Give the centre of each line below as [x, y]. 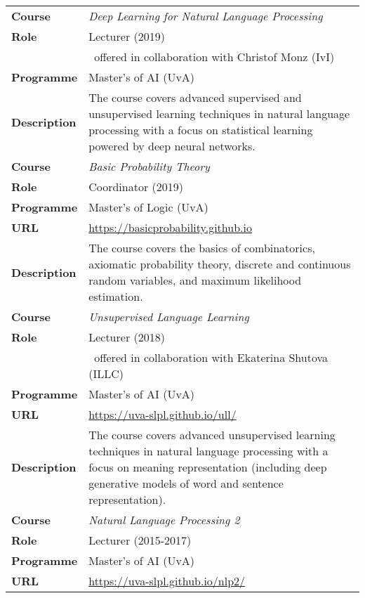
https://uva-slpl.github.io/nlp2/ [167, 581]
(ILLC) [106, 373]
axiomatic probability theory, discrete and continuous [220, 264]
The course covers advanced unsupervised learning [212, 435]
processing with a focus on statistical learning [201, 130]
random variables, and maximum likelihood [195, 280]
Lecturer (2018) [127, 337]
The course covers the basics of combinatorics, [202, 248]
